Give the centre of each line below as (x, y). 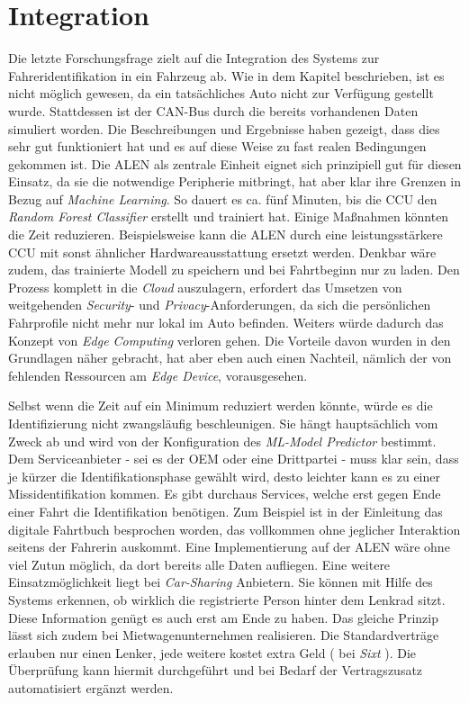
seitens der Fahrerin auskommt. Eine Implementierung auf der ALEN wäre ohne (229, 547)
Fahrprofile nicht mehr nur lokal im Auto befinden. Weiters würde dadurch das (226, 323)
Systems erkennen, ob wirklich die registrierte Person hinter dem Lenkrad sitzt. (227, 599)
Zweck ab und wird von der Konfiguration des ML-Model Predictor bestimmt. (222, 441)
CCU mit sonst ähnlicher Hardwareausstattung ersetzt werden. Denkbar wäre (222, 252)
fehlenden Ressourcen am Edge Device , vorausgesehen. (158, 375)
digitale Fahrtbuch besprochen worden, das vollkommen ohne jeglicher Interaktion (234, 529)
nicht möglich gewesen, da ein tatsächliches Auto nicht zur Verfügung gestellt (221, 93)
